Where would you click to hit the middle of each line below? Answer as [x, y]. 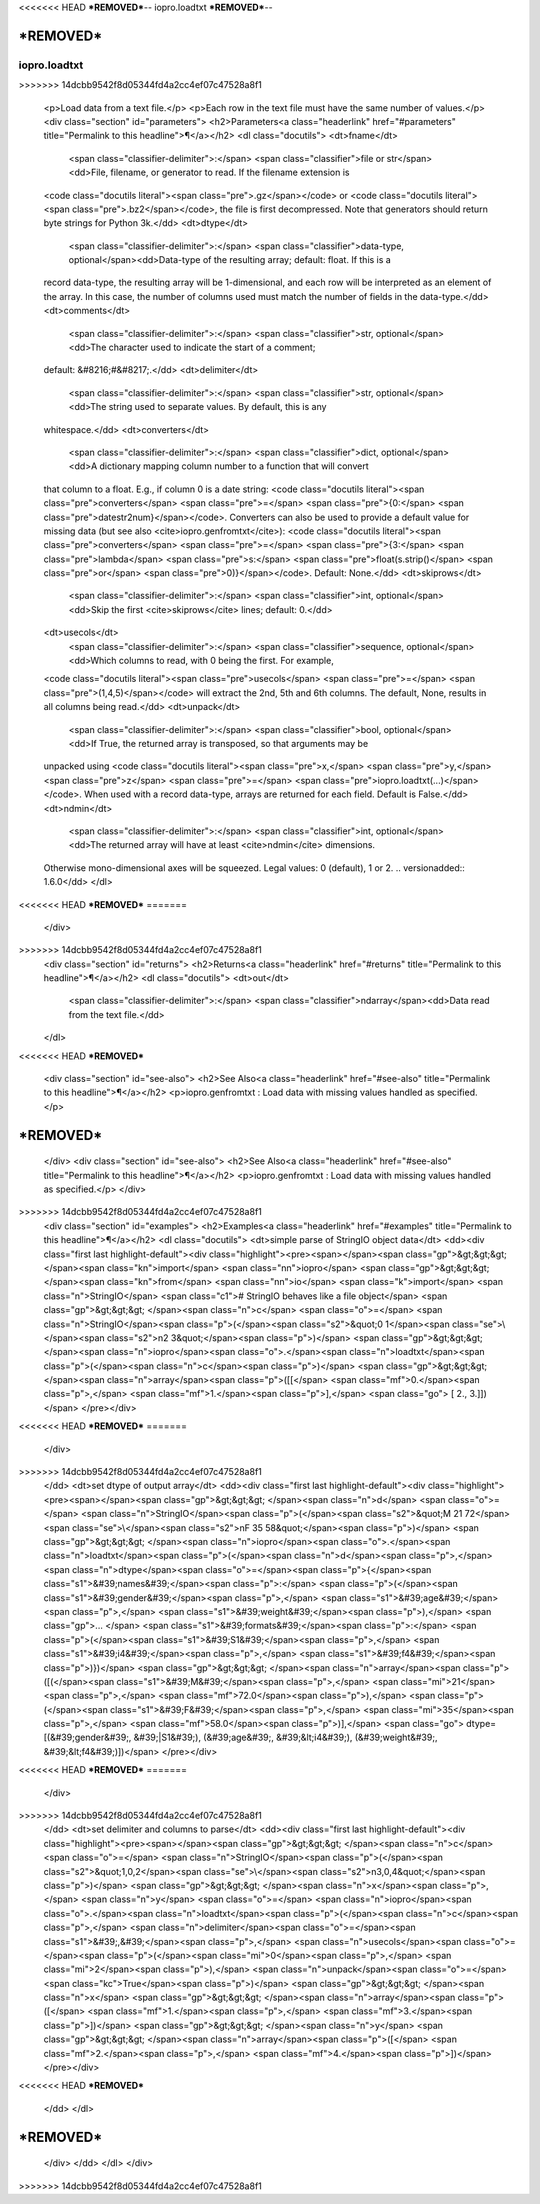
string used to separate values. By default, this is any [217, 407]
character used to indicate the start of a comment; [212, 347]
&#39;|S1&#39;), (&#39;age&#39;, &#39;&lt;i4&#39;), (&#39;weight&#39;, [285, 1737]
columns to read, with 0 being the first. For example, [226, 661]
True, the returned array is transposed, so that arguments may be [233, 743]
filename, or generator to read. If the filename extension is [230, 172]
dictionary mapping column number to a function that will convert [234, 466]
